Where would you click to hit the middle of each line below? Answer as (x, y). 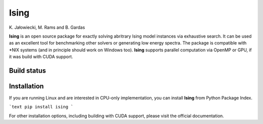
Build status (28, 71)
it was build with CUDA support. (41, 57)
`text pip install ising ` (41, 107)
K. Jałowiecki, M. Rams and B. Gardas (47, 27)
